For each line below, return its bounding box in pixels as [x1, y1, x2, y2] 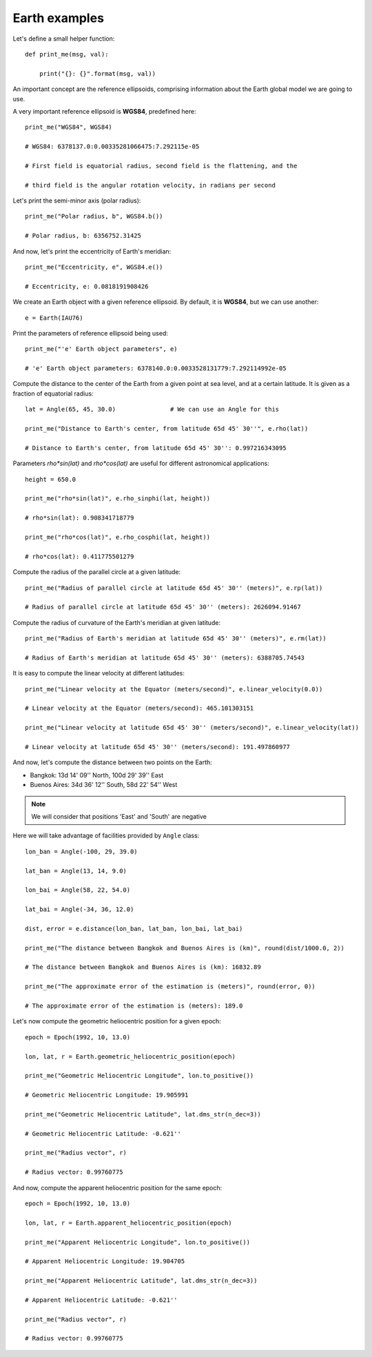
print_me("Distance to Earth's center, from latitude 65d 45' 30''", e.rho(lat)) [25, 425, 309, 433]
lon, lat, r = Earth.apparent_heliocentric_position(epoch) [25, 1218, 232, 1227]
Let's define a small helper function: [12, 34, 115, 43]
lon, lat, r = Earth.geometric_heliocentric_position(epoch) [25, 1052, 236, 1061]
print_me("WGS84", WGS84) [25, 123, 113, 131]
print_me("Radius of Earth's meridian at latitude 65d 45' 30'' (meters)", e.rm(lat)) [25, 635, 327, 642]
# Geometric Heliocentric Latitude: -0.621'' [25, 1130, 182, 1137]
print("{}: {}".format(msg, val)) [39, 70, 156, 77]
